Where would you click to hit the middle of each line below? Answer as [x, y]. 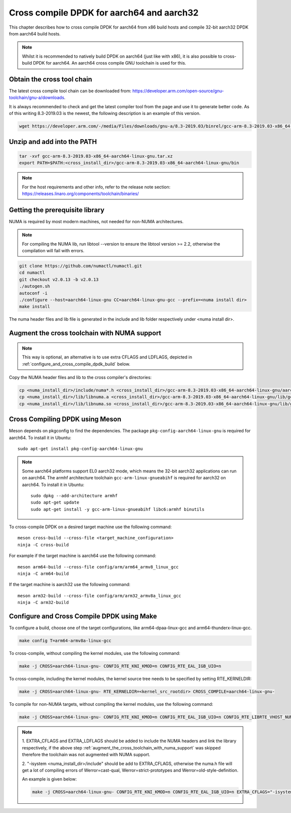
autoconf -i [33, 293]
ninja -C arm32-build [43, 602]
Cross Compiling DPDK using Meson [65, 419]
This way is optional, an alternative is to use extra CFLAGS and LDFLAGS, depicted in [107, 357]
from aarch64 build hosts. [35, 33]
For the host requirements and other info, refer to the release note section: [96, 187]
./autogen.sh [35, 286]
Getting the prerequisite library [57, 210]
